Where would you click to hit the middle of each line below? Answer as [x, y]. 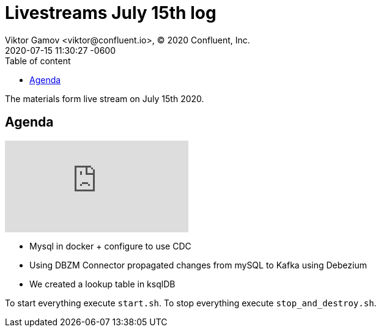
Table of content [38, 61]
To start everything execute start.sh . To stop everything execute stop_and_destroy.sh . [191, 303]
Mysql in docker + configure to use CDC [110, 246]
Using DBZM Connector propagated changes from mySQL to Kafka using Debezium [198, 265]
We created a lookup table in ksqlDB [102, 284]
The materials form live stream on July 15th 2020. [105, 98]
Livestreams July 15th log [111, 13]
